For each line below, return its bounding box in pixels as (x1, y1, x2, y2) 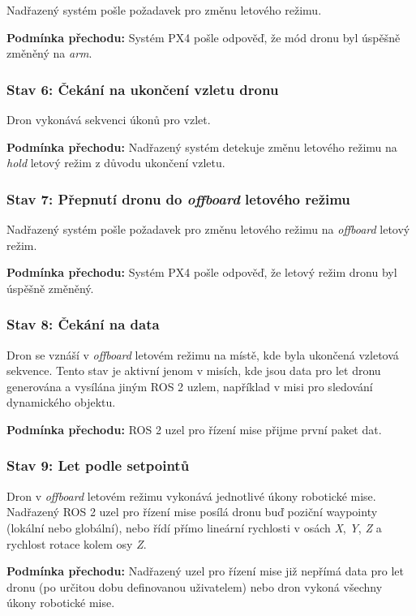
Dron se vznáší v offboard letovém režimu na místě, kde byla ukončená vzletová (6, 346, 399, 363)
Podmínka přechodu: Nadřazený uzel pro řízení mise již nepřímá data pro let (6, 562, 405, 579)
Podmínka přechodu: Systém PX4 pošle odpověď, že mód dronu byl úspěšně (6, 28, 401, 45)
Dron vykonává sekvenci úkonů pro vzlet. (6, 111, 211, 127)
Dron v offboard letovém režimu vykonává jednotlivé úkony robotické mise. (6, 487, 376, 504)
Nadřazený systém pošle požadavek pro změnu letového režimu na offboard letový (6, 221, 410, 237)
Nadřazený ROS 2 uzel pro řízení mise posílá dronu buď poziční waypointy (6, 503, 378, 520)
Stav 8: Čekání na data (6, 314, 160, 334)
